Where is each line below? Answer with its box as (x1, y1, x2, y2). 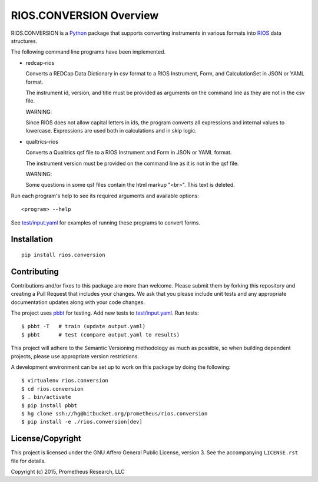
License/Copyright (11, 434, 82, 444)
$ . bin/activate (21, 394, 71, 401)
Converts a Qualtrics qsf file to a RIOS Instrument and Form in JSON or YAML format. (25, 149, 232, 156)
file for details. (11, 457, 46, 464)
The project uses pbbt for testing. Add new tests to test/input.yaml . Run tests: (11, 309, 200, 316)
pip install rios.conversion (21, 251, 105, 258)
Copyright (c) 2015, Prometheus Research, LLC (11, 468, 125, 476)
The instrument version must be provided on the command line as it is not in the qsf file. (25, 160, 239, 167)
